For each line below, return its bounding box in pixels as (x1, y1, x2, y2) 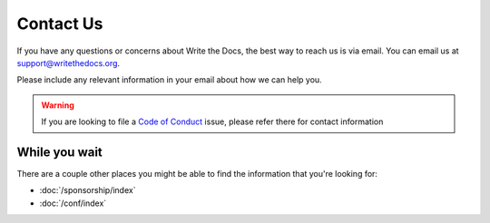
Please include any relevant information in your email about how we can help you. (16, 74, 322, 85)
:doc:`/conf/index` (39, 198, 107, 208)
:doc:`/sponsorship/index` (39, 185, 136, 196)
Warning (41, 100, 74, 111)
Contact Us (16, 14, 103, 34)
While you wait (16, 144, 103, 160)
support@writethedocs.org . (16, 57, 121, 68)
